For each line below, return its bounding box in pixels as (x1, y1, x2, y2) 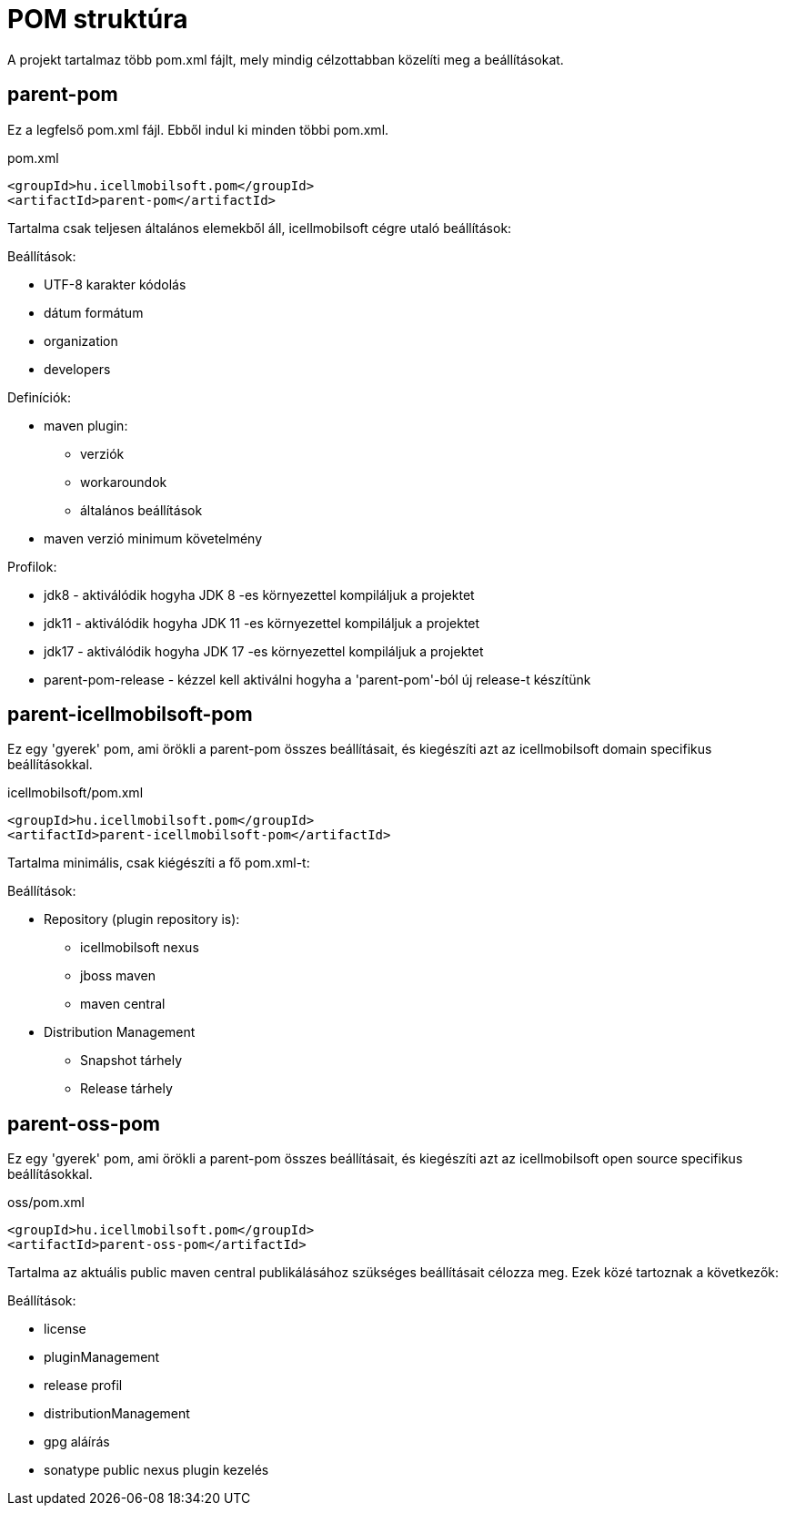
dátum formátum (44, 304, 144, 320)
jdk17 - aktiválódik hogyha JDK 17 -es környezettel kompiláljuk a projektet (44, 643, 484, 659)
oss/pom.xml (7, 1194, 85, 1211)
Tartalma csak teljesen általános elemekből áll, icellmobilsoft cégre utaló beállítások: (7, 219, 512, 236)
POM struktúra (7, 4, 188, 35)
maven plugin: (44, 417, 128, 433)
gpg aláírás (44, 1434, 110, 1450)
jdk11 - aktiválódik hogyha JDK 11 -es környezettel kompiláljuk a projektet (44, 614, 480, 631)
